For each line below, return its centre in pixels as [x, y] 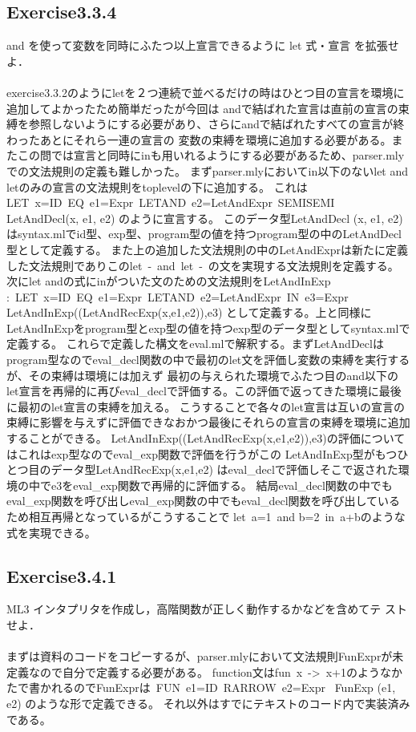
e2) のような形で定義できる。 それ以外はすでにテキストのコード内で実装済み [208, 703]
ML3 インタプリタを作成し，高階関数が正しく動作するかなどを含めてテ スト [207, 609]
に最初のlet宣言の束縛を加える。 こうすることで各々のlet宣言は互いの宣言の [206, 406]
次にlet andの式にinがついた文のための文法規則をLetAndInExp [169, 281]
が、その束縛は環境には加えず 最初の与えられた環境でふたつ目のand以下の [202, 375]
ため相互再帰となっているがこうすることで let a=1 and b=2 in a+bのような [206, 517]
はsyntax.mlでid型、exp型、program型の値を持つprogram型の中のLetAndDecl [204, 234]
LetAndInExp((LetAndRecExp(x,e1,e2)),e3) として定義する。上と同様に [189, 312]
